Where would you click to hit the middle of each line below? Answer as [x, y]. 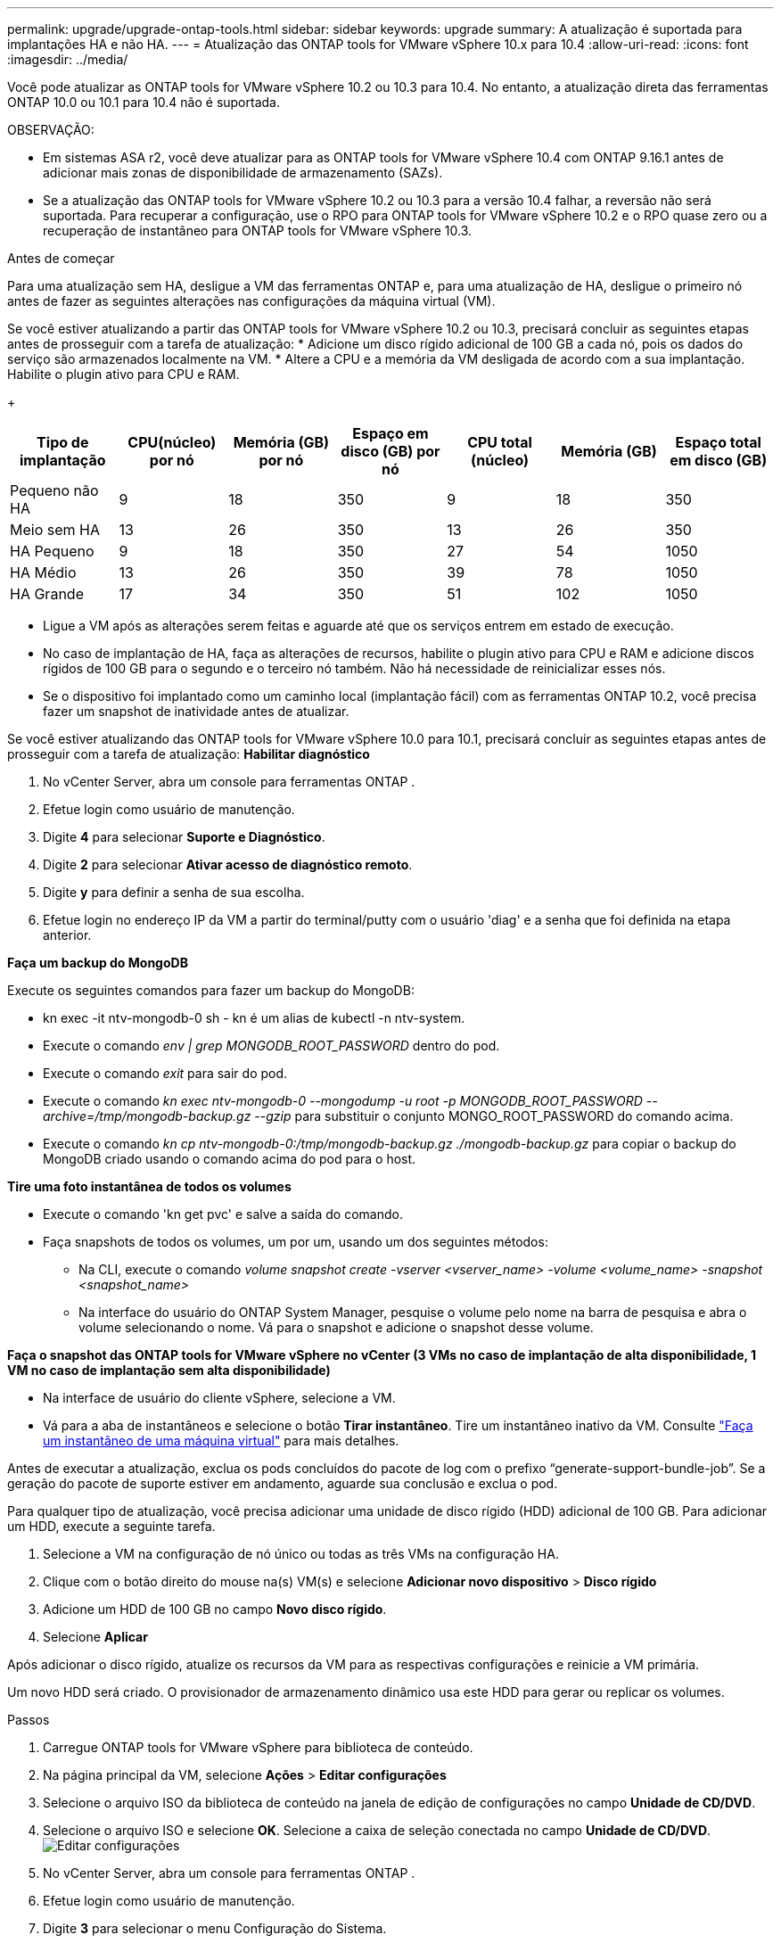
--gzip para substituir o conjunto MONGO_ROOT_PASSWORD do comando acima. [494, 1116]
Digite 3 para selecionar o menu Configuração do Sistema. [215, 1928]
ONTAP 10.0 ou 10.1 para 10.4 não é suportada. [144, 102]
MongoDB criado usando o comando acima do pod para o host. [230, 1159]
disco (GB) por [390, 451]
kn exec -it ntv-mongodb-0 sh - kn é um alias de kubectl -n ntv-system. [254, 1018]
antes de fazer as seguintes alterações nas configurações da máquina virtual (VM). [251, 301]
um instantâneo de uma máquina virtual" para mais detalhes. [221, 1441]
